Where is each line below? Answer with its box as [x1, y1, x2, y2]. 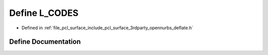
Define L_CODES [9, 7, 79, 18]
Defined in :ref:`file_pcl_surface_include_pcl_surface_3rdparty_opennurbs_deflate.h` [21, 25, 194, 31]
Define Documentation [9, 38, 81, 46]
